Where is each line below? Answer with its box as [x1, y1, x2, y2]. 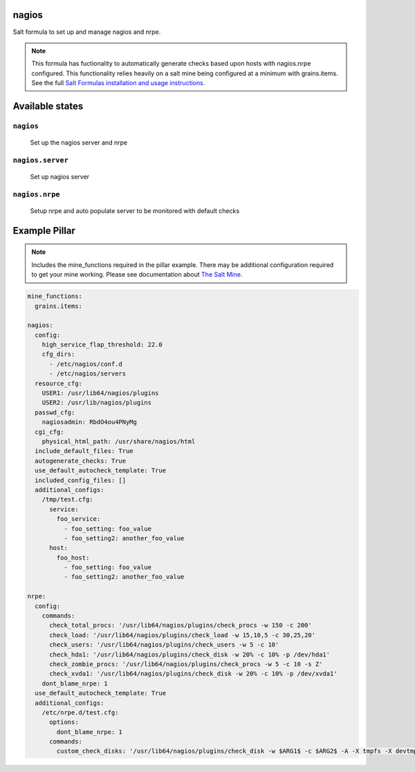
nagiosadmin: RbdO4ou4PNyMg [41, 419, 138, 426]
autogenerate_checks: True [35, 457, 127, 465]
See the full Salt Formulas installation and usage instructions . [31, 79, 205, 87]
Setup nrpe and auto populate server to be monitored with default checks [30, 206, 240, 214]
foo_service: [56, 515, 101, 523]
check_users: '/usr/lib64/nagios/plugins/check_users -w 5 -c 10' [49, 641, 279, 649]
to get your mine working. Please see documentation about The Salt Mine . [31, 270, 243, 279]
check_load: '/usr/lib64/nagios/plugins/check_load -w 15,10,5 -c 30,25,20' [49, 631, 316, 639]
